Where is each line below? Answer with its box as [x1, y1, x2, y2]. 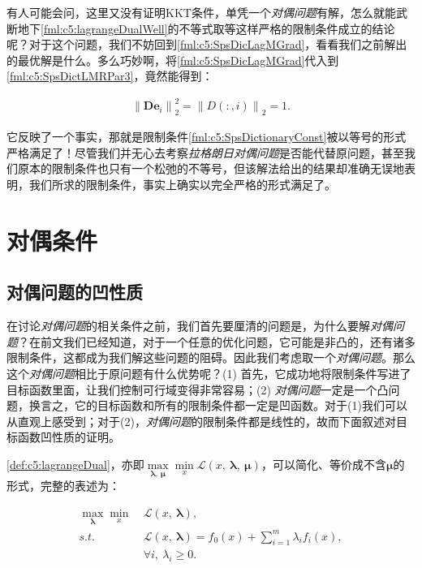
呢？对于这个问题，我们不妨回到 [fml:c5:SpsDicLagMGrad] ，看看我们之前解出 [6, 36, 407, 53]
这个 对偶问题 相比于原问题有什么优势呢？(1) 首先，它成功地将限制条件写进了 [6, 365, 411, 382]
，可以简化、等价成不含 [261, 456, 386, 472]
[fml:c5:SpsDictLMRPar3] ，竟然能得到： [6, 67, 213, 84]
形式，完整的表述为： [6, 477, 120, 494]
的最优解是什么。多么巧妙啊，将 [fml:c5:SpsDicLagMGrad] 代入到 [6, 51, 339, 68]
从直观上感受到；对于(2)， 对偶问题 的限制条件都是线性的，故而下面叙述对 [6, 412, 396, 429]
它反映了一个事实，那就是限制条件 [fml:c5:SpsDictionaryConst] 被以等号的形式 [6, 128, 407, 145]
